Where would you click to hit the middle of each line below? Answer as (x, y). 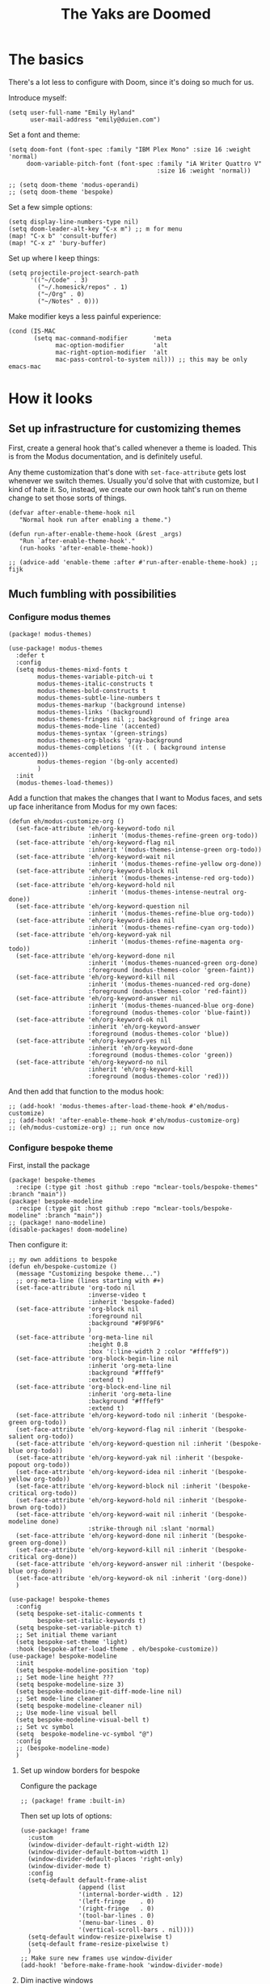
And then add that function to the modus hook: (86, 1091)
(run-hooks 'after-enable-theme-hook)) (86, 548)
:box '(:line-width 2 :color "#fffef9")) (158, 1351)
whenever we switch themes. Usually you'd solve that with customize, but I (133, 480)
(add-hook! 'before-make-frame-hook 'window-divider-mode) (122, 1965)
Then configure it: (38, 1244)
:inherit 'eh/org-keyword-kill (141, 1069)
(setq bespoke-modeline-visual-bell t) (83, 1720)
